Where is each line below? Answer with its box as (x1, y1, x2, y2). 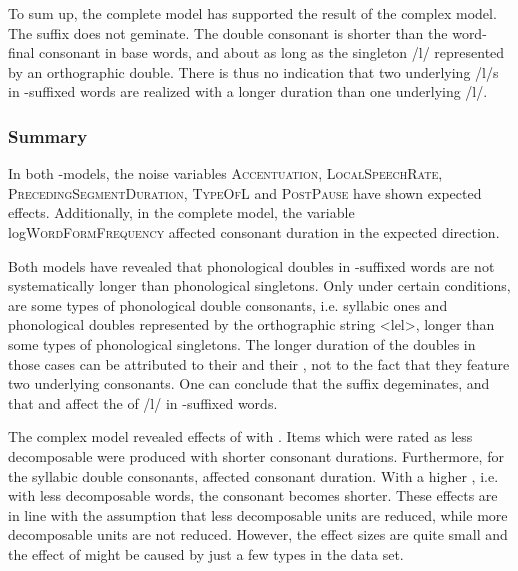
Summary (8, 123, 88, 148)
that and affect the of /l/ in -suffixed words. (8, 392, 278, 413)
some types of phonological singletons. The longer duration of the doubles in (8, 333, 476, 354)
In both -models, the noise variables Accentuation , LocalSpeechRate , (8, 163, 443, 184)
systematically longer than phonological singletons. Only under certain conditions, (8, 275, 511, 296)
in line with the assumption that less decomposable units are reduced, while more (8, 504, 508, 525)
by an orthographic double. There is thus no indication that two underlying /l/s (8, 61, 499, 82)
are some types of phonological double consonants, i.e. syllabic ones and (8, 294, 448, 315)
